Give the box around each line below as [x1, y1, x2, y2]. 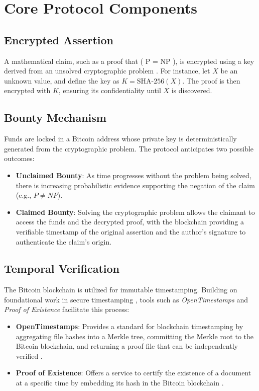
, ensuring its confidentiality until [58, 85, 161, 96]
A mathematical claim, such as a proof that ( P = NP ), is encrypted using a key [4, 55, 254, 66]
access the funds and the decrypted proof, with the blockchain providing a [16, 216, 244, 227]
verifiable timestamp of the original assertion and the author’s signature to [16, 226, 246, 237]
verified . [16, 350, 43, 361]
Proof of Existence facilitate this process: [4, 304, 129, 315]
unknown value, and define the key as [4, 75, 119, 86]
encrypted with [4, 85, 51, 96]
